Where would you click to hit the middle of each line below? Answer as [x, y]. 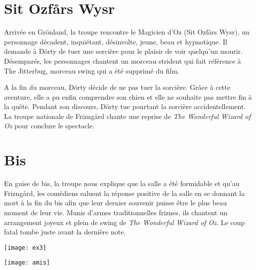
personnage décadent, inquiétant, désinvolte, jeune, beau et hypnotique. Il [116, 41]
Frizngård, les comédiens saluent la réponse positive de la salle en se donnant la [124, 193]
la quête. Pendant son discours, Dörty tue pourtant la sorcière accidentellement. [125, 106]
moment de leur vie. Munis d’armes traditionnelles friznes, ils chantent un [116, 212]
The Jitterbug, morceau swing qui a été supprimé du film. [92, 70]
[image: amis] [27, 263]
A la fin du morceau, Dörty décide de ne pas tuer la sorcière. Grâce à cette [117, 87]
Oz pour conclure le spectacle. [49, 126]
